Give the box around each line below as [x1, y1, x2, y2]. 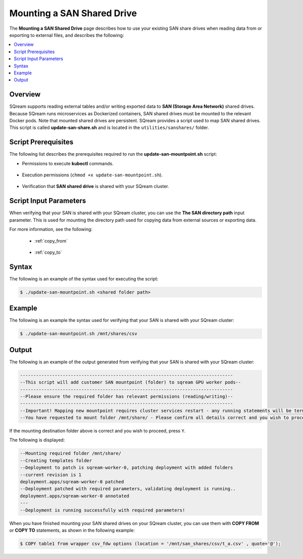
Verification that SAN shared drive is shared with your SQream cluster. [22, 183, 169, 190]
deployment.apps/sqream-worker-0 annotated [20, 493, 130, 499]
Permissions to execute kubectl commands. [22, 160, 114, 166]
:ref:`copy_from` [34, 238, 68, 244]
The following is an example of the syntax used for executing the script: [9, 275, 159, 282]
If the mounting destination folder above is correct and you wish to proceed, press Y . [9, 428, 186, 434]
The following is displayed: [9, 437, 65, 443]
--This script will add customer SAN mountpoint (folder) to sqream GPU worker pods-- [20, 380, 241, 385]
